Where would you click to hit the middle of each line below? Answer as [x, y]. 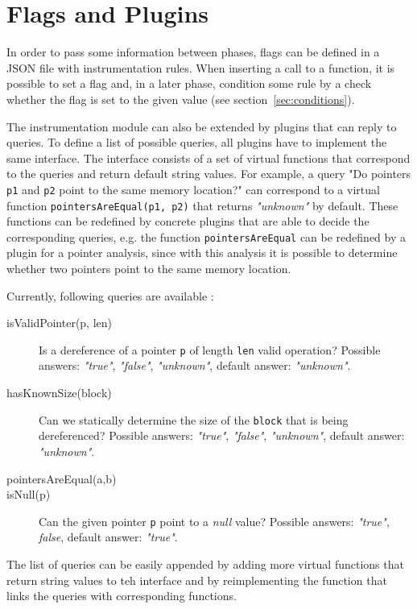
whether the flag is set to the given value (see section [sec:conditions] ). [181, 99]
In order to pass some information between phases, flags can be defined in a [193, 52]
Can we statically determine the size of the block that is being [194, 419]
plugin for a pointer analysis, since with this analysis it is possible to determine [202, 253]
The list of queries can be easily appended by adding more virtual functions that [205, 563]
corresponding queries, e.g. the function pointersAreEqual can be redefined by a [206, 236]
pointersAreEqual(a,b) [62, 478]
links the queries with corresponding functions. [122, 596]
